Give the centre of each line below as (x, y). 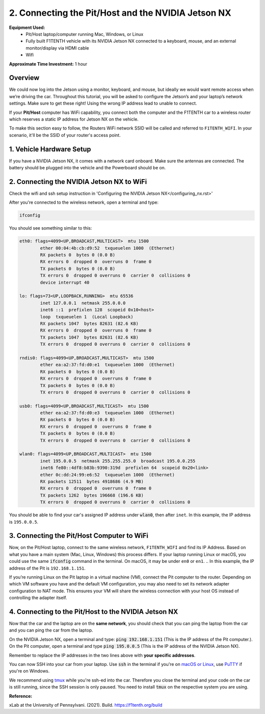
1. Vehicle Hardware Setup (50, 149)
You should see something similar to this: (51, 228)
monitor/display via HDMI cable (57, 48)
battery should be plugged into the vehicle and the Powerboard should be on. (87, 168)
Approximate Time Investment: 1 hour (48, 64)
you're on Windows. (29, 671)
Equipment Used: (27, 27)
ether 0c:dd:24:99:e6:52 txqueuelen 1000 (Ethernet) (107, 475)
